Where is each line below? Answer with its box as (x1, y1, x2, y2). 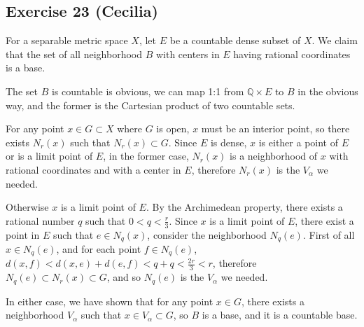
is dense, (210, 134, 247, 149)
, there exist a (295, 213, 354, 228)
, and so (106, 270, 141, 284)
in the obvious (297, 83, 358, 98)
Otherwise (6, 200, 49, 214)
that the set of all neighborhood (6, 46, 142, 61)
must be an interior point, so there (201, 121, 350, 136)
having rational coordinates (233, 46, 351, 61)
